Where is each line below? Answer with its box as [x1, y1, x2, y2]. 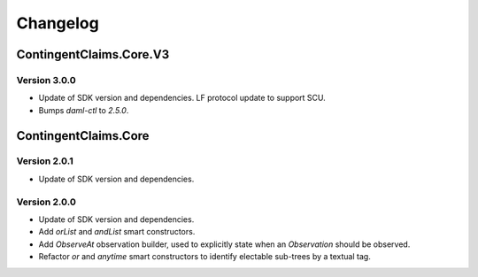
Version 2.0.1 [16, 155, 74, 167]
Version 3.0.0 [16, 73, 77, 86]
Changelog [16, 13, 99, 33]
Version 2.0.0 [16, 196, 77, 208]
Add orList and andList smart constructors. [38, 227, 196, 237]
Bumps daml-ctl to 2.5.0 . [38, 104, 129, 115]
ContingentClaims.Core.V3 [16, 47, 170, 62]
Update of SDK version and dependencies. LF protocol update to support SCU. [38, 93, 327, 104]
